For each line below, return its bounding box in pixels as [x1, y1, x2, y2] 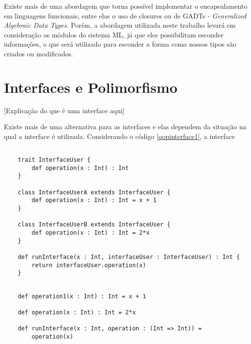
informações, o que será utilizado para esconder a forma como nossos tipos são [4, 39, 236, 49]
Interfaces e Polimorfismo [4, 77, 178, 97]
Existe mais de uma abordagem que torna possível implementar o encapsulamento [4, 1, 248, 11]
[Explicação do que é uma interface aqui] [4, 105, 125, 115]
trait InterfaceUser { [17, 156, 91, 164]
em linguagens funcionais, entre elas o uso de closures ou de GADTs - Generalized [4, 10, 247, 20]
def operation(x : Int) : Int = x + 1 [31, 197, 157, 204]
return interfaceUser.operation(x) [31, 261, 146, 269]
